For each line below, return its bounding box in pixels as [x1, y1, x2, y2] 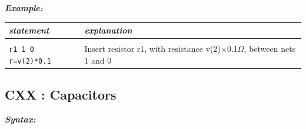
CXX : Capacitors [5, 85, 117, 104]
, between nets [244, 42, 296, 55]
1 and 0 [84, 54, 112, 66]
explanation [84, 24, 132, 37]
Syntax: [5, 113, 36, 125]
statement [9, 24, 49, 37]
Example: [5, 2, 43, 14]
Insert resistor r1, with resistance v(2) [84, 42, 221, 55]
